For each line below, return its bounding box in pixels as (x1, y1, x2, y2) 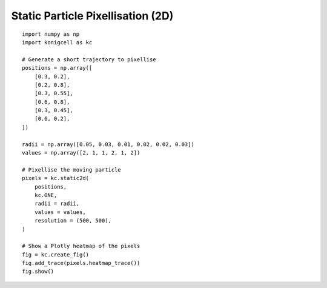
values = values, (34, 209, 86, 215)
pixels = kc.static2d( (22, 175, 90, 182)
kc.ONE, (34, 192, 58, 198)
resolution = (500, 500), (34, 217, 112, 224)
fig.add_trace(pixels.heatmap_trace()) (22, 260, 140, 267)
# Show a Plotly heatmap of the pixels (22, 243, 140, 250)
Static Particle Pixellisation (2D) (11, 9, 174, 22)
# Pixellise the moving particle (22, 166, 121, 173)
